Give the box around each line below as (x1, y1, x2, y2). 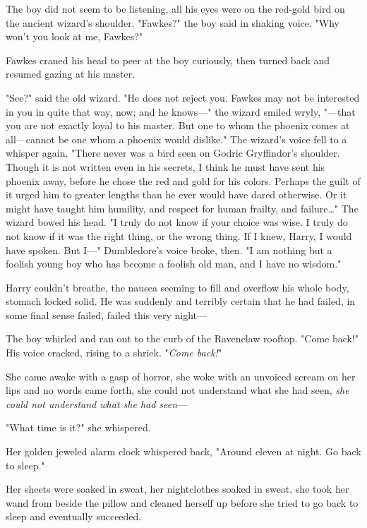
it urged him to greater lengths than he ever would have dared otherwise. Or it (6, 187, 347, 202)
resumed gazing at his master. (6, 66, 136, 81)
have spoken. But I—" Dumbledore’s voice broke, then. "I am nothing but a (6, 242, 332, 257)
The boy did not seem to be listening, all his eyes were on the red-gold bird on (6, 1, 345, 16)
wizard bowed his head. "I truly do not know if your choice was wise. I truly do (6, 215, 348, 229)
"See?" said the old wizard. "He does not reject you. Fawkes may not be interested (6, 90, 360, 104)
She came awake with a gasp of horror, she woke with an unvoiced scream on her (6, 368, 356, 383)
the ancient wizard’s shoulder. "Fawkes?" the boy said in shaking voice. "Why (6, 15, 339, 30)
